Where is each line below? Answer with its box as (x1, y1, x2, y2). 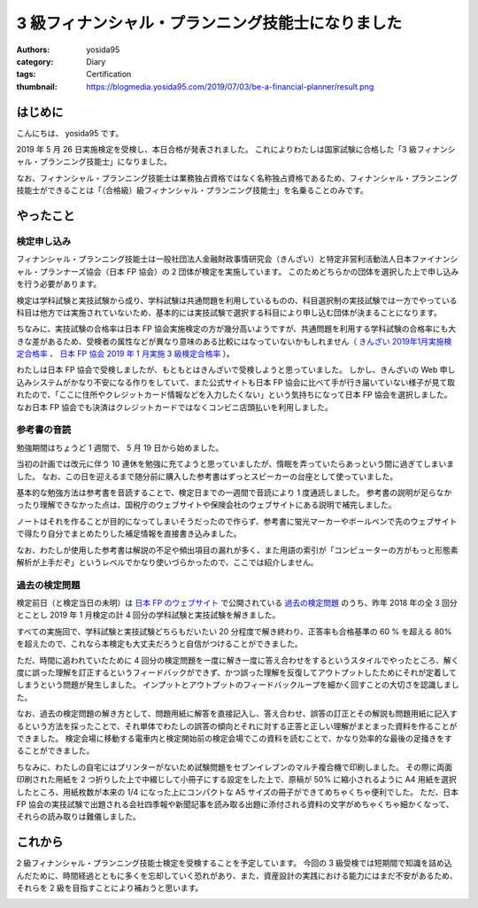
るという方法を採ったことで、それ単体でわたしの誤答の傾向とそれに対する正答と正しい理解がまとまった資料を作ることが (16, 720, 458, 731)
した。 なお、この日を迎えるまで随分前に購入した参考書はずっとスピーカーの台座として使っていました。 (16, 470, 398, 482)
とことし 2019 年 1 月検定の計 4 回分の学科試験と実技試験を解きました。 (16, 609, 281, 620)
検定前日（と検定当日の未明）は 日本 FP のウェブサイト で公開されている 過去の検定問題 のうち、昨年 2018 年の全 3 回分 (16, 598, 458, 609)
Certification (86, 69, 132, 80)
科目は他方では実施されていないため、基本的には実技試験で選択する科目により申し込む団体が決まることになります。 (16, 307, 442, 318)
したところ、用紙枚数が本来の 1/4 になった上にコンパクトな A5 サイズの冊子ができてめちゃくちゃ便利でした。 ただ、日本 (16, 787, 459, 797)
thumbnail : (16, 81, 58, 92)
